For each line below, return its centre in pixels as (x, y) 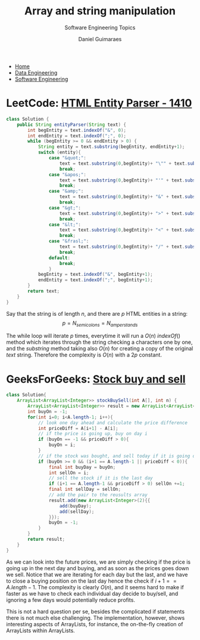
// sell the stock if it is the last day (101, 478)
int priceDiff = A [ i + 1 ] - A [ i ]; (78, 428)
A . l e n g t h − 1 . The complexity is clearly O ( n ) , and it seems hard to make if (95, 587)
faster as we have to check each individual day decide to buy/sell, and (92, 593)
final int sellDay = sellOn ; (85, 490)
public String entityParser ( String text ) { (72, 124)
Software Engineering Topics (100, 27)
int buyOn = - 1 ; (48, 411)
